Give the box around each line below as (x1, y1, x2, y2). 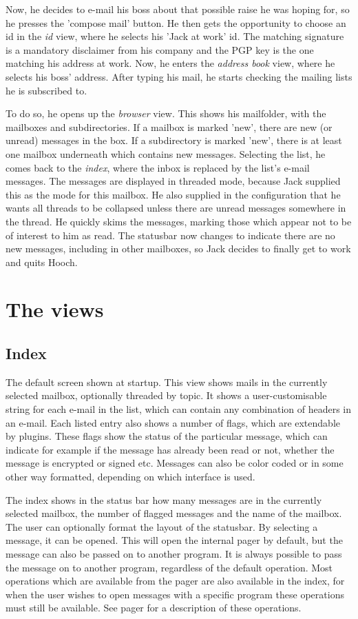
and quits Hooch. (6, 254, 78, 269)
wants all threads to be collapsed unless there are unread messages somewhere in (6, 201, 346, 215)
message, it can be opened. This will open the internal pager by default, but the (6, 533, 343, 547)
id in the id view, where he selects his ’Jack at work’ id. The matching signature (6, 29, 344, 43)
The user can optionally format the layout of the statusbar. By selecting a (6, 519, 318, 534)
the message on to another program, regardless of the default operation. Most (6, 560, 333, 574)
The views (6, 295, 104, 323)
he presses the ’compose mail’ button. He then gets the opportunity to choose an (6, 15, 346, 30)
